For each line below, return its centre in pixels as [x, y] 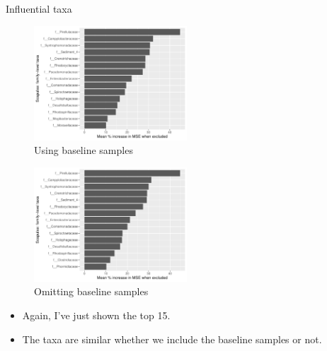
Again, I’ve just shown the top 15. [96, 315]
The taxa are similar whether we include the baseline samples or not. [172, 339]
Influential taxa [39, 8]
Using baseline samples [84, 150]
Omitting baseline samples [91, 291]
